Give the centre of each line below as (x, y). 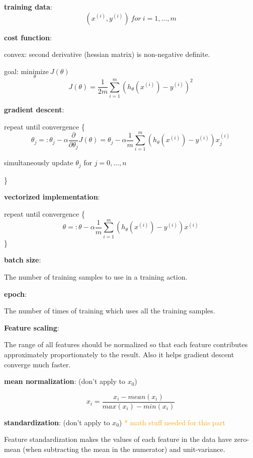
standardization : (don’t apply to (57, 422)
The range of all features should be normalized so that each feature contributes (126, 344)
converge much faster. (37, 364)
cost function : (28, 37)
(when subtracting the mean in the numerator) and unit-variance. (124, 449)
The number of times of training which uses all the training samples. (110, 311)
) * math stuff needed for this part (172, 422)
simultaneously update (39, 162)
